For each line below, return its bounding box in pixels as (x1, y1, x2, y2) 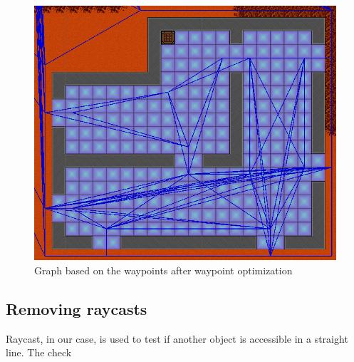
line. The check (6, 345, 72, 360)
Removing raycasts (6, 297, 147, 319)
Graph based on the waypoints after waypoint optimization (34, 262, 293, 277)
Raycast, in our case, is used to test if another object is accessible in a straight (6, 331, 348, 346)
